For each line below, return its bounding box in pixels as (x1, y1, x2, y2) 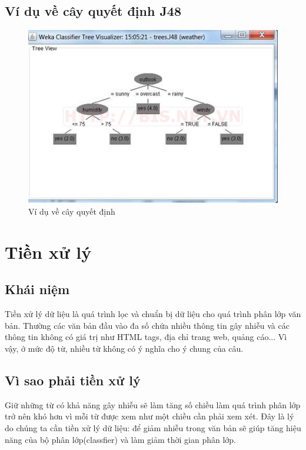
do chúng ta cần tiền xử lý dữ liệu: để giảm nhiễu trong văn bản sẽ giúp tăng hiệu (5, 422, 301, 434)
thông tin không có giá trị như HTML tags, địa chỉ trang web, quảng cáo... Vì (5, 331, 287, 343)
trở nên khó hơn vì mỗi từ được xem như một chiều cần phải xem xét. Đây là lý (5, 410, 294, 422)
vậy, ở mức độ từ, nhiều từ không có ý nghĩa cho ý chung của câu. (5, 342, 244, 355)
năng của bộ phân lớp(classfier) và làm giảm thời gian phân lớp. (5, 433, 237, 445)
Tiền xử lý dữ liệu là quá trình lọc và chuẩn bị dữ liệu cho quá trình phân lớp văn (5, 308, 301, 320)
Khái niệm (5, 280, 70, 298)
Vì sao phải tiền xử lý (5, 371, 141, 389)
